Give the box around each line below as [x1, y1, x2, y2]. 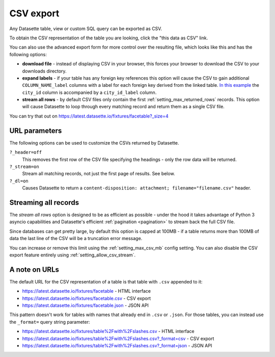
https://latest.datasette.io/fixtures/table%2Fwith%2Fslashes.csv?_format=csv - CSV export [22, 335, 214, 342]
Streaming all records [9, 198, 79, 207]
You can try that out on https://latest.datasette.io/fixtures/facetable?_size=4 [9, 113, 169, 119]
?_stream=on [9, 163, 39, 170]
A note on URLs [9, 265, 60, 274]
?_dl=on [9, 178, 29, 184]
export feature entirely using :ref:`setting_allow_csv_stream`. [9, 252, 136, 258]
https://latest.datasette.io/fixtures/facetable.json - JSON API [22, 302, 149, 308]
